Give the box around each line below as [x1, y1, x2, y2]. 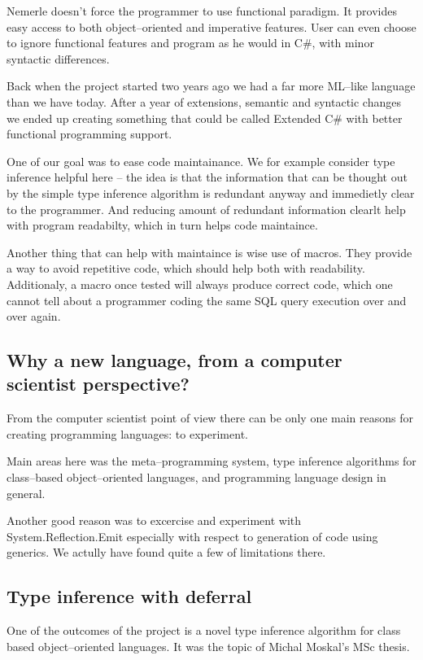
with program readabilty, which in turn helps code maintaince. [7, 216, 318, 234]
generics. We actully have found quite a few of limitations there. [7, 544, 326, 561]
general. [7, 484, 46, 501]
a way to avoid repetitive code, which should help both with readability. [7, 260, 365, 277]
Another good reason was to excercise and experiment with [7, 512, 302, 529]
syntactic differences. [7, 50, 110, 67]
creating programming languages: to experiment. [7, 425, 248, 442]
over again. [7, 308, 61, 325]
